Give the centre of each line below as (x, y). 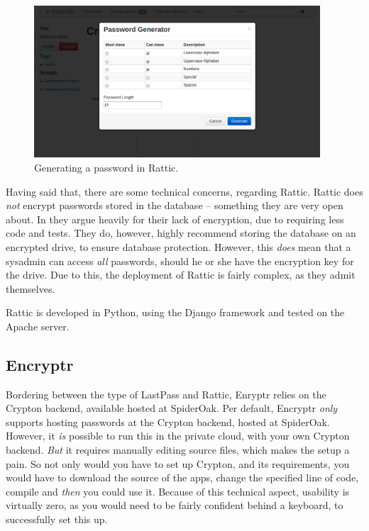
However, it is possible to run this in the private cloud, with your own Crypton (178, 436)
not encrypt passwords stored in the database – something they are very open (175, 205)
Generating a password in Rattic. (106, 167)
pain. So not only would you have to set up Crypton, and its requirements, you (178, 463)
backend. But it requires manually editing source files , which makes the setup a (178, 450)
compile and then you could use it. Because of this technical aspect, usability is (178, 491)
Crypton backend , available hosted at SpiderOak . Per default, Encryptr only (172, 408)
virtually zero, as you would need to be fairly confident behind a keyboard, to (175, 505)
